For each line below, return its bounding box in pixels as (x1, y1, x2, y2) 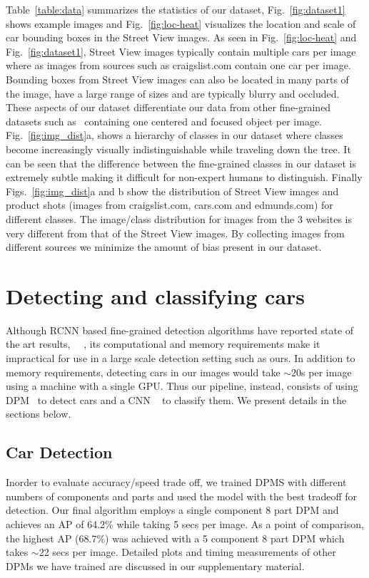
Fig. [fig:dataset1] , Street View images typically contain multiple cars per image (6, 43, 356, 58)
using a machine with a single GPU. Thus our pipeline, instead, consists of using (6, 378, 358, 393)
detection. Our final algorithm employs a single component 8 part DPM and (6, 502, 339, 517)
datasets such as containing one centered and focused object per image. (6, 113, 322, 128)
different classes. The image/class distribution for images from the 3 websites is (6, 211, 353, 226)
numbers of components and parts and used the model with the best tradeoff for (6, 488, 358, 503)
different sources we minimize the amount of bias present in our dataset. (6, 239, 322, 254)
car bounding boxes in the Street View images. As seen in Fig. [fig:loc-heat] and (6, 30, 357, 45)
